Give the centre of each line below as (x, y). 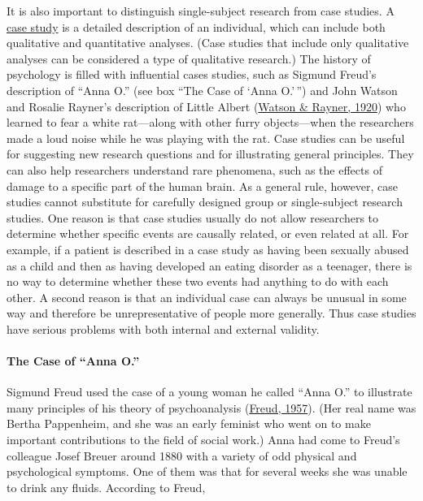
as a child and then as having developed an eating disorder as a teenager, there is (209, 265)
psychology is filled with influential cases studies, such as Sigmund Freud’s (192, 74)
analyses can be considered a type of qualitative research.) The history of (189, 58)
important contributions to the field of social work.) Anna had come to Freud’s (203, 440)
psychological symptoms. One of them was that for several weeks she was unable (207, 471)
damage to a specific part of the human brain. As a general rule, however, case (203, 186)
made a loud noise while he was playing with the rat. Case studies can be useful (206, 138)
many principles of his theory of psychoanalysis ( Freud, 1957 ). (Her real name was (211, 407)
